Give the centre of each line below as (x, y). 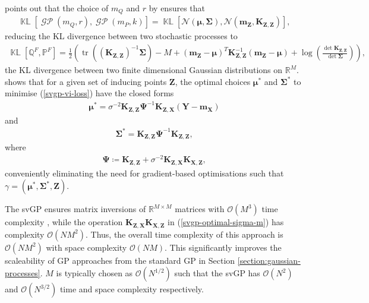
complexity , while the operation (64, 222)
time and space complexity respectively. (132, 289)
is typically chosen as (94, 273)
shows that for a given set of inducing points (86, 81)
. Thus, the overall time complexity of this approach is (184, 234)
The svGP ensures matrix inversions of (75, 209)
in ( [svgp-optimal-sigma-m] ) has (226, 222)
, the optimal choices (213, 81)
